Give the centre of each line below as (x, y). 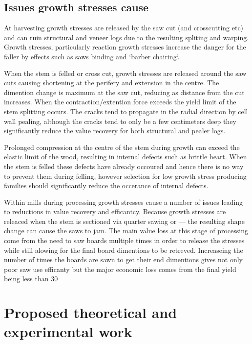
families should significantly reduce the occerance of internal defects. (106, 185)
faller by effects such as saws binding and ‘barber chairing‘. (92, 56)
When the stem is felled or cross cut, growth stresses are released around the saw (125, 73)
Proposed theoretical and (91, 312)
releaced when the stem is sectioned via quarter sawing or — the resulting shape (124, 221)
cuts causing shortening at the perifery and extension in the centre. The (112, 83)
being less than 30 (31, 279)
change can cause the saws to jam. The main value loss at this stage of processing (126, 231)
